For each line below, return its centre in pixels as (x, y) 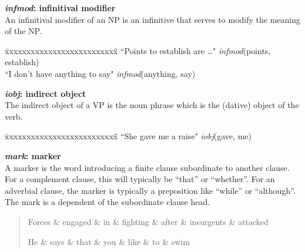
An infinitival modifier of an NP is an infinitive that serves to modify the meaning (152, 19)
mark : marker (33, 155)
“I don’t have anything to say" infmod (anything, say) (100, 73)
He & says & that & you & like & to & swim (109, 241)
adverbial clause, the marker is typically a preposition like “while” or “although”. (150, 190)
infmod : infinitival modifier (60, 8)
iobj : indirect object (46, 93)
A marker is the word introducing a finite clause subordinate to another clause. (147, 167)
